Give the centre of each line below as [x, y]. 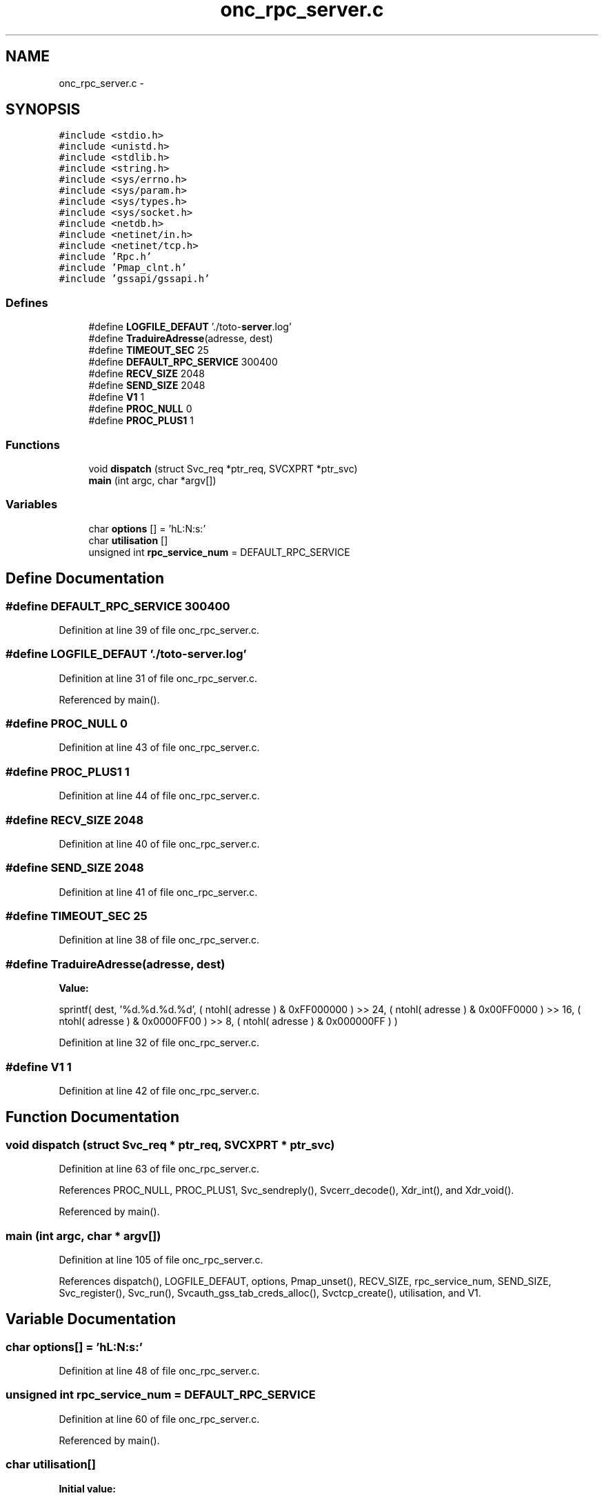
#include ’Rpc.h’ [105, 257]
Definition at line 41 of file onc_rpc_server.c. [158, 892]
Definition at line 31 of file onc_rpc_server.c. [158, 678]
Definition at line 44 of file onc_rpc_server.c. [159, 796]
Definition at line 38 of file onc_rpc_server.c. [159, 940]
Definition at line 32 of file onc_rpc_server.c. [159, 1043]
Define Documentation [85, 579]
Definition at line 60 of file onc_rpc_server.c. [159, 1419]
